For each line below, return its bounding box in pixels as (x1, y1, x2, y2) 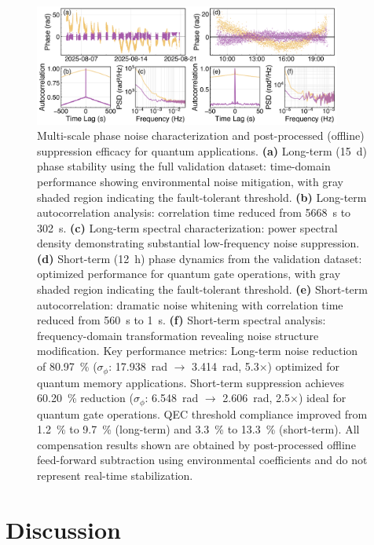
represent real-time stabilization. (37, 466, 193, 483)
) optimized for (267, 358, 339, 375)
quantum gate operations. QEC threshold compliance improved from (37, 405, 368, 422)
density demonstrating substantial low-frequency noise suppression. (37, 235, 360, 251)
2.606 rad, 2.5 (222, 390, 290, 406)
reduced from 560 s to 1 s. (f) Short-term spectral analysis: (37, 312, 326, 328)
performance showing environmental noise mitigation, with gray (37, 173, 343, 189)
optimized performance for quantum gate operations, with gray (37, 265, 341, 282)
